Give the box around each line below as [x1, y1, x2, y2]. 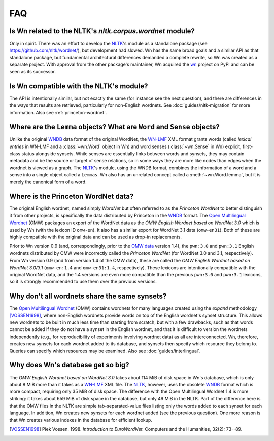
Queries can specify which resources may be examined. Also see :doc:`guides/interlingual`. [9, 348, 201, 354]
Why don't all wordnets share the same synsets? [9, 292, 167, 301]
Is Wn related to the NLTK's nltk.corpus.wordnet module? [9, 27, 195, 35]
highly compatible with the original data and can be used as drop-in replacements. [9, 234, 182, 240]
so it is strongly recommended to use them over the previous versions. [9, 279, 157, 285]
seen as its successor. [9, 68, 56, 75]
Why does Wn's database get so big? [9, 361, 129, 370]
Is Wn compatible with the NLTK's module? [9, 82, 148, 91]
